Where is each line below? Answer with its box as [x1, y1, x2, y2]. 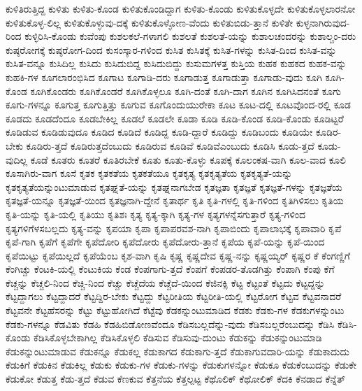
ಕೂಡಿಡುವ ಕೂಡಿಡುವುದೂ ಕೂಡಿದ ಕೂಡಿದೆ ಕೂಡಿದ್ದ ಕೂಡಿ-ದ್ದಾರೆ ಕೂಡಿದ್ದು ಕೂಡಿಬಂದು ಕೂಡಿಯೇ [6, 125, 313, 139]
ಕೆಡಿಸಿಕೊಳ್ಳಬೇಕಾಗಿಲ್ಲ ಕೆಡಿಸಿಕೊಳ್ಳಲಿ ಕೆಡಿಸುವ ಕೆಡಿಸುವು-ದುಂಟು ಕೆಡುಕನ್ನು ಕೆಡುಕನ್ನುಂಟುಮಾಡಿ [34, 330, 322, 345]
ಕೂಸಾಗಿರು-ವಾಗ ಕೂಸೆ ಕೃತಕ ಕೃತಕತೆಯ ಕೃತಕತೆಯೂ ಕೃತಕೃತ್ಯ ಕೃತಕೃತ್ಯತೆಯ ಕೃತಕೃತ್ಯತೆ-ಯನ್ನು [6, 166, 293, 180]
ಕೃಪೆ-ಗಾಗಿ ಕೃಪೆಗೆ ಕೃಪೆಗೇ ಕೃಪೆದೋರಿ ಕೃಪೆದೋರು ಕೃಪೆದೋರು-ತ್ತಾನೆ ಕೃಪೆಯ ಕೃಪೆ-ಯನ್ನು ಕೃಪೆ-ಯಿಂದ [6, 234, 325, 249]
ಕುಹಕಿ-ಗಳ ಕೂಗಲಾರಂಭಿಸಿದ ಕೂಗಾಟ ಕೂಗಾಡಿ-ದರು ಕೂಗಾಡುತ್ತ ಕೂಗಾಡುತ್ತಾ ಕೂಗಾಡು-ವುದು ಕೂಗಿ [6, 69, 322, 84]
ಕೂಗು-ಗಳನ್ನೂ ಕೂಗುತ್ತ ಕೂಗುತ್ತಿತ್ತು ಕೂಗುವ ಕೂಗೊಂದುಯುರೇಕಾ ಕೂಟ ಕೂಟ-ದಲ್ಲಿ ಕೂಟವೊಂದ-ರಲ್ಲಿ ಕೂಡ [6, 97, 351, 112]
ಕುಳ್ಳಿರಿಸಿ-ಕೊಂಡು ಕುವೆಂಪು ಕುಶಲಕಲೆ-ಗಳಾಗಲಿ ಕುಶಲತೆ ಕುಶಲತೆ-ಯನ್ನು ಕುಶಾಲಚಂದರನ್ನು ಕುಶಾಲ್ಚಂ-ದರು [24, 29, 356, 43]
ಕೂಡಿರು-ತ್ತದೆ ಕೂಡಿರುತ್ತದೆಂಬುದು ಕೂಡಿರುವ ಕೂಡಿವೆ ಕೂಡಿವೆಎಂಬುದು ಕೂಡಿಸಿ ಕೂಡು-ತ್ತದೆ [26, 138, 314, 152]
